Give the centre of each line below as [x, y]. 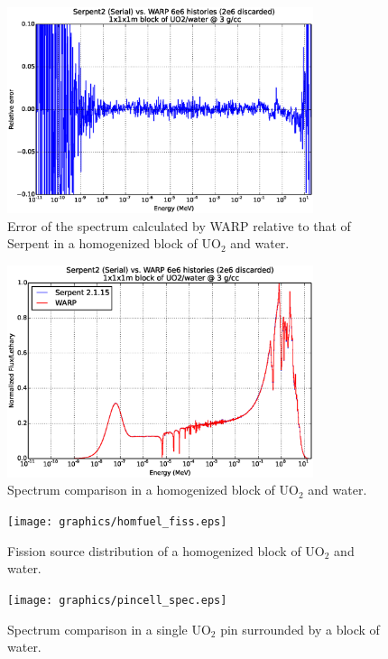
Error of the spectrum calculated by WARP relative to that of [179, 225]
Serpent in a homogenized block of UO [114, 243]
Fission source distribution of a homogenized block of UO [166, 550]
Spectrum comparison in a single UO [109, 629]
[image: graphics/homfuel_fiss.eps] [117, 522]
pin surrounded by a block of [300, 629]
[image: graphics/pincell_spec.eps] [117, 600]
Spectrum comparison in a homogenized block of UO [153, 490]
